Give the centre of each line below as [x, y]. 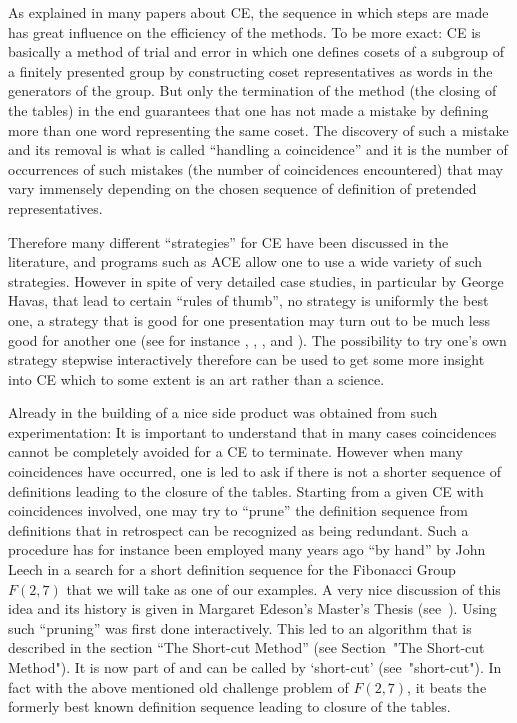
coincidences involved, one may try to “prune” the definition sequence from [238, 510]
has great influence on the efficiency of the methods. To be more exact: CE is [244, 31]
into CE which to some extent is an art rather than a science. [196, 378]
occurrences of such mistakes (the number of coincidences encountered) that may [256, 168]
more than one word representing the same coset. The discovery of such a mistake [258, 129]
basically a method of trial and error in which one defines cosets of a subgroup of [256, 51]
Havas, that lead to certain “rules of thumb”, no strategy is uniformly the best [248, 300]
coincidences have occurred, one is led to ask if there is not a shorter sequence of [254, 471]
